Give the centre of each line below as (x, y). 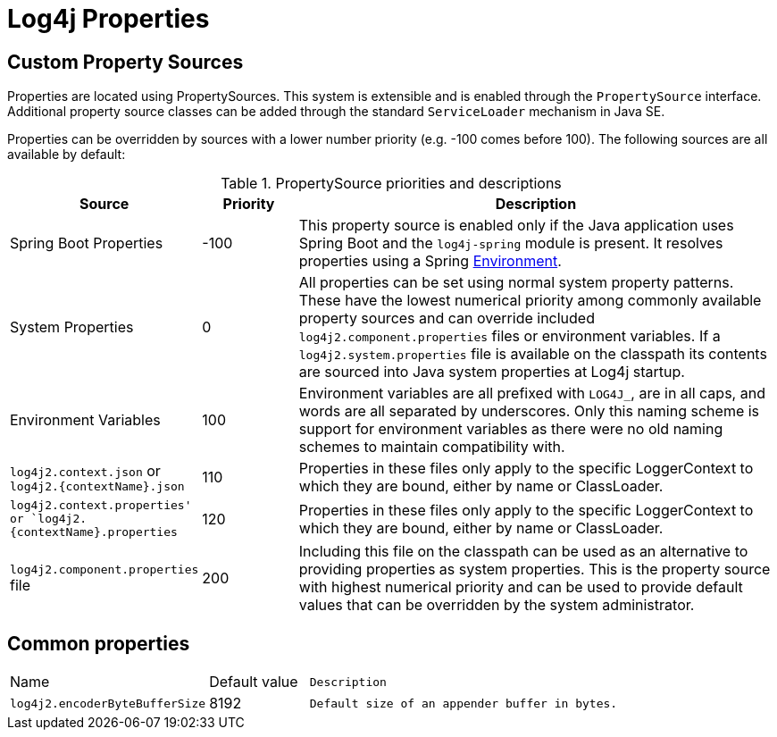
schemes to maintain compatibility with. (432, 447)
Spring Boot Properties (87, 243)
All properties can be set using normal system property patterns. (516, 283)
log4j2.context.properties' (101, 506)
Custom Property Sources (125, 62)
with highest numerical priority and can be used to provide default (521, 587)
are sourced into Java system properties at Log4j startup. (492, 372)
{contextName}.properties (94, 532)
